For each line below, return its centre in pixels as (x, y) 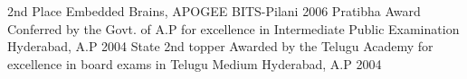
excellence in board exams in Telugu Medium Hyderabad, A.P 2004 (195, 63)
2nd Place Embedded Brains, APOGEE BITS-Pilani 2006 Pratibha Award (214, 11)
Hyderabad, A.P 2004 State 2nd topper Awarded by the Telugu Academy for (220, 46)
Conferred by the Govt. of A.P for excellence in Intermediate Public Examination (233, 28)
